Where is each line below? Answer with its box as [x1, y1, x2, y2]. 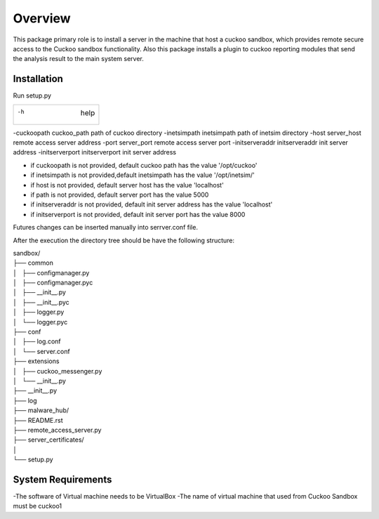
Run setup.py [13, 91, 52, 100]
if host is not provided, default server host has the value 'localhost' [30, 180, 224, 189]
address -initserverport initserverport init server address [13, 148, 177, 157]
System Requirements [13, 473, 112, 485]
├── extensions [13, 357, 60, 365]
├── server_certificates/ [13, 435, 84, 444]
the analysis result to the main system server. [13, 55, 144, 63]
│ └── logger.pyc [13, 317, 68, 326]
